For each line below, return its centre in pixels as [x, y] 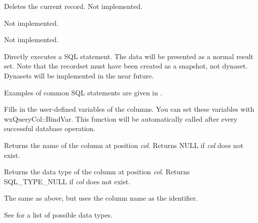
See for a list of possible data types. [58, 214]
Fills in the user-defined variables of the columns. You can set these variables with [129, 109]
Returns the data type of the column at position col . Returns [97, 172]
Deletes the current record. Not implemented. [73, 6]
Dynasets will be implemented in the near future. [79, 75]
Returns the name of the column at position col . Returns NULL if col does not [124, 145]
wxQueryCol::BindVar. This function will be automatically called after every [121, 118]
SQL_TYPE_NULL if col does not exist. [67, 181]
